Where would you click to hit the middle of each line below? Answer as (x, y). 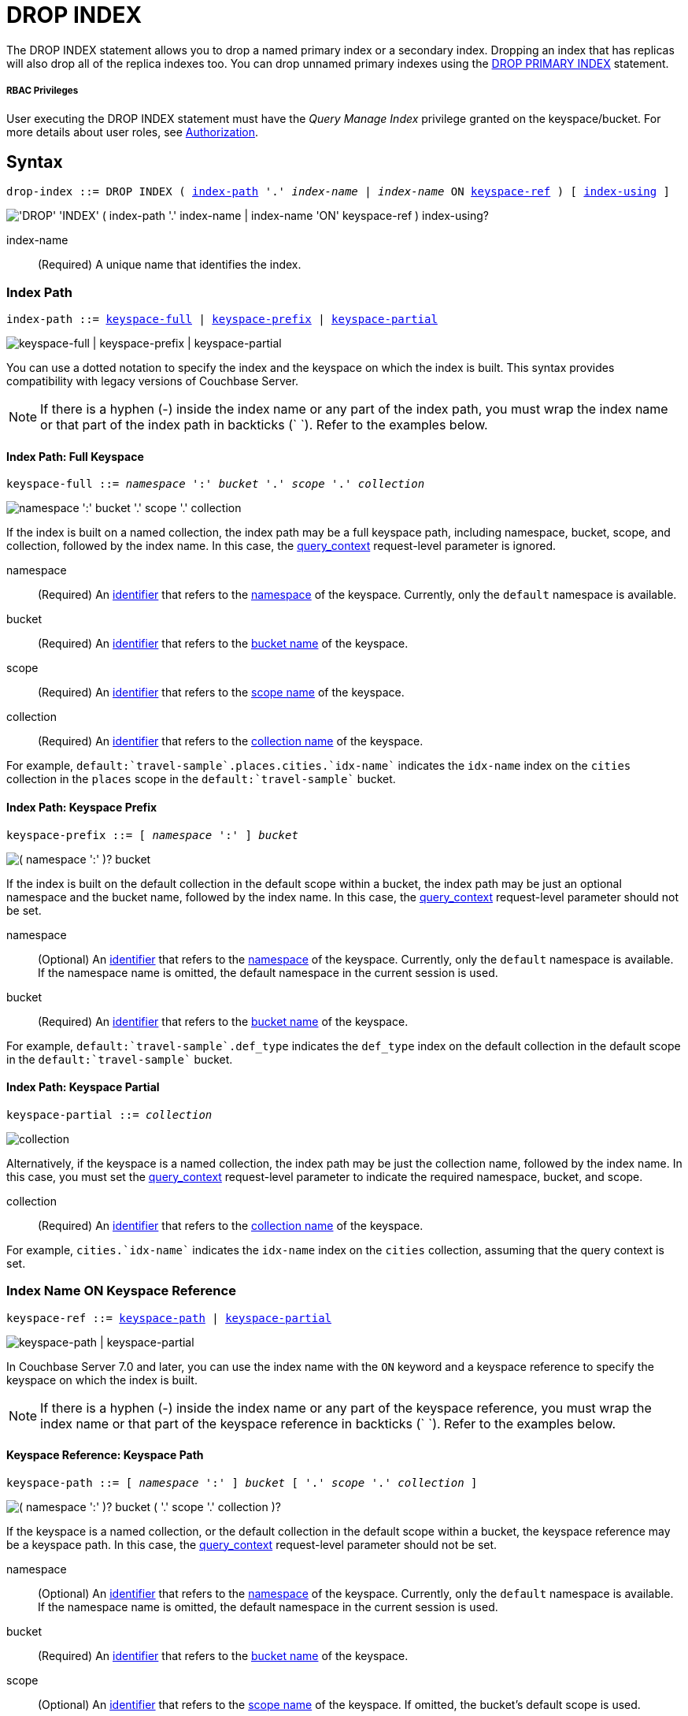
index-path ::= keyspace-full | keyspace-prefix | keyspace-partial (222, 319)
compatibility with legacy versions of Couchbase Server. (153, 381)
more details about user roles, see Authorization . (133, 132)
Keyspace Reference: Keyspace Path (105, 1455)
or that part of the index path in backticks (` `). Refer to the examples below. (264, 425)
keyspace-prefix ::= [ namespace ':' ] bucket (152, 835)
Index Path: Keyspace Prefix (82, 807)
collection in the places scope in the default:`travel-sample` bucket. (201, 779)
